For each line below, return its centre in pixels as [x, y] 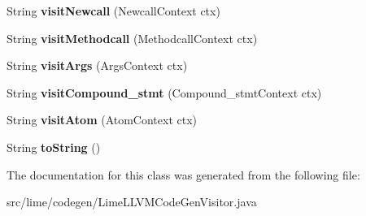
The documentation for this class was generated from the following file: [183, 174]
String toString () [54, 147]
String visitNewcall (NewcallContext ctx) [113, 11]
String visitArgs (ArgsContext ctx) [97, 65]
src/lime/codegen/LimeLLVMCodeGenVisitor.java [132, 202]
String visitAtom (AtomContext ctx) [102, 120]
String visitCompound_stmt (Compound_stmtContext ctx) [164, 92]
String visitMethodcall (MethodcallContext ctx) [132, 38]
